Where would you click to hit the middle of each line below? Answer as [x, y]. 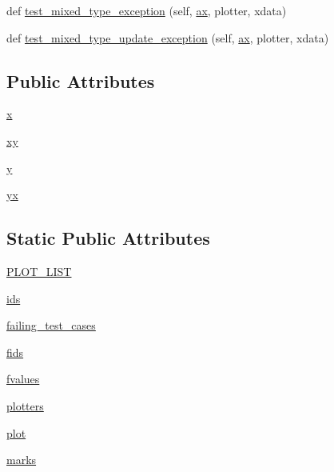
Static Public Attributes [108, 238]
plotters [25, 405]
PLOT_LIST [39, 271]
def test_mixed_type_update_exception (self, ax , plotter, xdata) [168, 37]
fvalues [23, 379]
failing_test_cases [51, 325]
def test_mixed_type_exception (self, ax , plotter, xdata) [147, 10]
